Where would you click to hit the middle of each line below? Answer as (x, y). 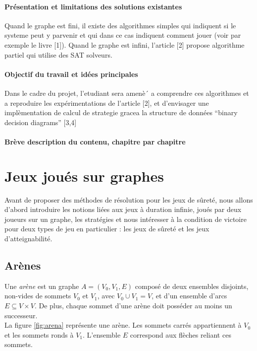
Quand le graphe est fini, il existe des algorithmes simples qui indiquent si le (120, 25)
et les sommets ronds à (39, 334)
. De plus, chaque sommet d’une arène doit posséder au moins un (133, 306)
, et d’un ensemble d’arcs (189, 296)
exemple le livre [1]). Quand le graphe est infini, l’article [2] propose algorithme (125, 44)
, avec (106, 296)
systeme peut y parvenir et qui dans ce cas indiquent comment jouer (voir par (123, 35)
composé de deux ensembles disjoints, (192, 286)
